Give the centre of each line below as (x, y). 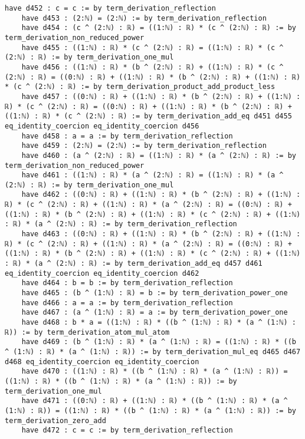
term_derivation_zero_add (55, 420)
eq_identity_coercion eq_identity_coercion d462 (102, 273)
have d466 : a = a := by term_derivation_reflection (127, 303)
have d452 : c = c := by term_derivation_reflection (110, 8)
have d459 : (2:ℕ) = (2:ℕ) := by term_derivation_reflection (144, 146)
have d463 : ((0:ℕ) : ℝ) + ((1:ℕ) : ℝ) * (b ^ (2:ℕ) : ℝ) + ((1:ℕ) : (161, 234)
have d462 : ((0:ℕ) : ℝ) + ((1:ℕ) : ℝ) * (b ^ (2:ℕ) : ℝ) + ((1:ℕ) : (161, 195)
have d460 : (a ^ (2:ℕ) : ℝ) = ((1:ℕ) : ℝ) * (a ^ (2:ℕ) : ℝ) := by (159, 155)
